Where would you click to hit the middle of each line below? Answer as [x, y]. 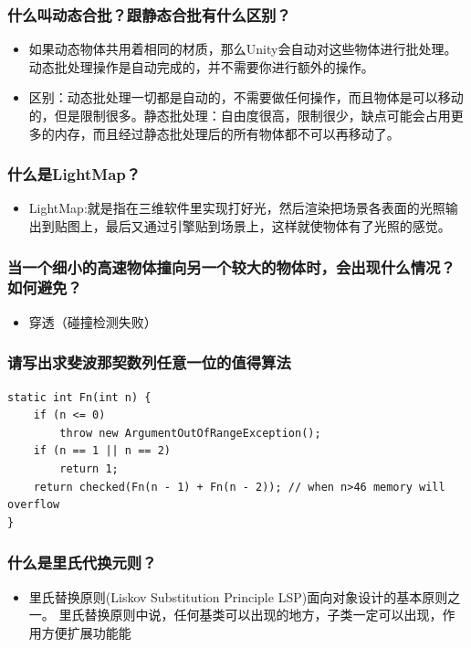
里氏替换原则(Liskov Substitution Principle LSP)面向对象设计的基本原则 [238, 596]
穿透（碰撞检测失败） [93, 321]
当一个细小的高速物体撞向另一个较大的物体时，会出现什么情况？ [231, 266]
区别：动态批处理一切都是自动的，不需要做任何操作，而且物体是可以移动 [246, 97]
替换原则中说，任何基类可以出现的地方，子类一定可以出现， [263, 615]
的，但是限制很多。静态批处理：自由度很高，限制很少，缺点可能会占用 [240, 115]
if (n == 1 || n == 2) [102, 451]
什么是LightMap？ [74, 174]
